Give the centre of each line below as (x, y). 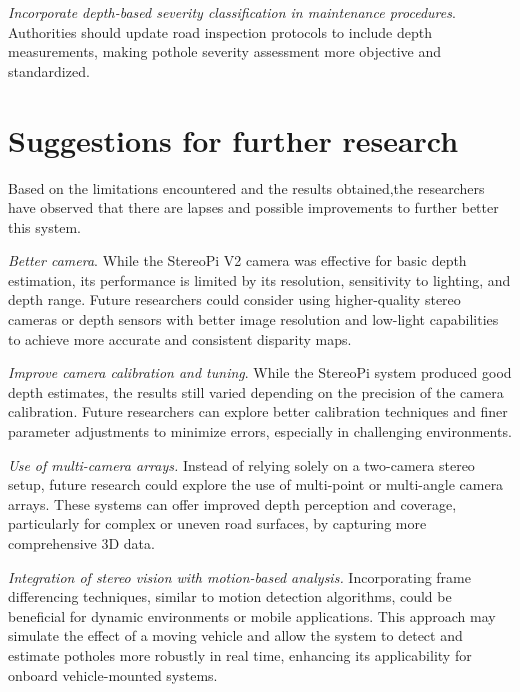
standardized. (49, 70)
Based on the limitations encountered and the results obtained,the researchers (246, 187)
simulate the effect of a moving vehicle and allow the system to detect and (235, 635)
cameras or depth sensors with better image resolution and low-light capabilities (253, 319)
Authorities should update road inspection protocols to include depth (220, 31)
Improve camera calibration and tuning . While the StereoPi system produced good (260, 372)
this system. (44, 226)
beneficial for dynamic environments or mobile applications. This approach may (252, 615)
